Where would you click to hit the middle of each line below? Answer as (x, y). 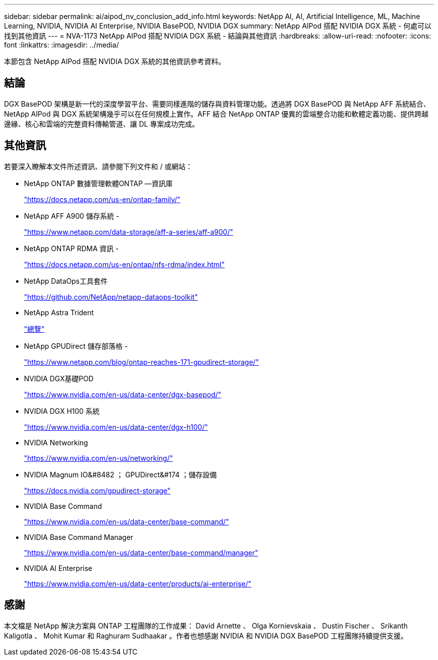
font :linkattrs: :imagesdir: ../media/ (61, 45)
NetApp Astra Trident (59, 312)
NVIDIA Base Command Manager (79, 537)
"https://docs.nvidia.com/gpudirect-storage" (97, 490)
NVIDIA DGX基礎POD (59, 378)
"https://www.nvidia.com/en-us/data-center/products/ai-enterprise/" (138, 583)
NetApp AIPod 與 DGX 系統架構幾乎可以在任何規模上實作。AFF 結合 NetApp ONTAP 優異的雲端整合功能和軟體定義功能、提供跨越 (216, 114)
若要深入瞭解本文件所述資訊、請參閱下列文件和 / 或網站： (98, 166)
